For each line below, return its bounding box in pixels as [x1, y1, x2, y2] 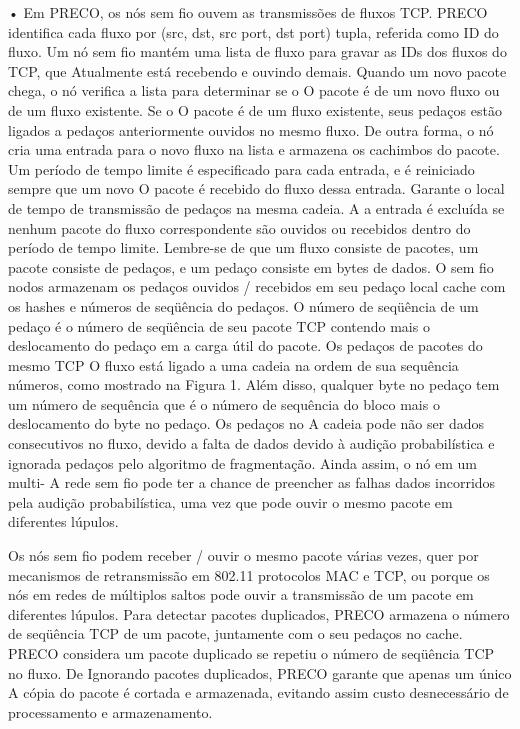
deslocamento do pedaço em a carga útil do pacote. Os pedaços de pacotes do [8, 335, 483, 356]
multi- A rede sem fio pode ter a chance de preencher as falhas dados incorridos [8, 472, 496, 493]
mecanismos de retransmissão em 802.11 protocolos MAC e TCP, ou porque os [8, 564, 490, 585]
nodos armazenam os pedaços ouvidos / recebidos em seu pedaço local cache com [8, 276, 506, 297]
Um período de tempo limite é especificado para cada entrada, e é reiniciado [8, 158, 475, 179]
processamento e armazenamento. [8, 701, 213, 722]
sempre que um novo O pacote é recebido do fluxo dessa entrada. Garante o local [8, 178, 505, 199]
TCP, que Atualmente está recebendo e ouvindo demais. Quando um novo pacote [8, 60, 507, 81]
